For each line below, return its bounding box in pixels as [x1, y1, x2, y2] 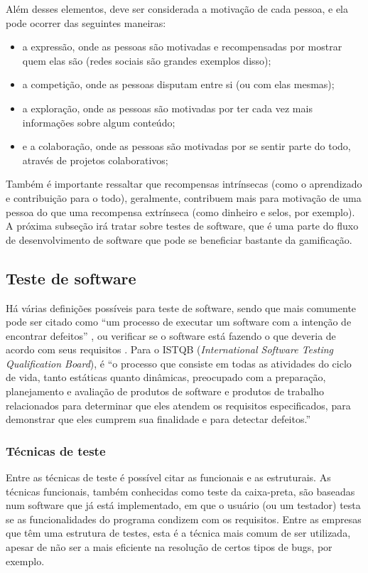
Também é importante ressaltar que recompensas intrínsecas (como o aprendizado [6, 176, 362, 191]
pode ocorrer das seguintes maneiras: [6, 15, 166, 30]
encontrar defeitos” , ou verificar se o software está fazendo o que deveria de [6, 328, 336, 343]
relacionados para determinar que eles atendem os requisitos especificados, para [6, 397, 351, 412]
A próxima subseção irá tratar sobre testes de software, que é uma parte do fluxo [6, 218, 359, 233]
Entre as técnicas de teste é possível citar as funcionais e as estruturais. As [6, 470, 331, 485]
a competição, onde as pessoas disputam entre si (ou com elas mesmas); [22, 77, 335, 92]
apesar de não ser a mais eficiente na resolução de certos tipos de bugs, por [6, 540, 332, 555]
